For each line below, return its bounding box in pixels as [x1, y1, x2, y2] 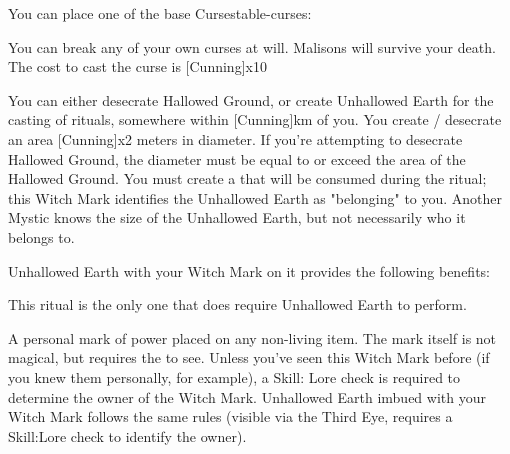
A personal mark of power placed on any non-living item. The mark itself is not [8, 327, 497, 348]
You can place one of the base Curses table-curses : [8, 3, 312, 23]
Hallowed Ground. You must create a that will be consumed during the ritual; [8, 168, 487, 189]
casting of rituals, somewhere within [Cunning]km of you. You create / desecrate [8, 109, 502, 130]
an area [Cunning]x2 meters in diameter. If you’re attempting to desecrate [8, 128, 463, 149]
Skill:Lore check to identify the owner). [8, 425, 247, 446]
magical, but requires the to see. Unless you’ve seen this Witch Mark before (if [8, 347, 490, 368]
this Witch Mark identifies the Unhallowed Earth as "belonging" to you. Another [8, 187, 503, 208]
